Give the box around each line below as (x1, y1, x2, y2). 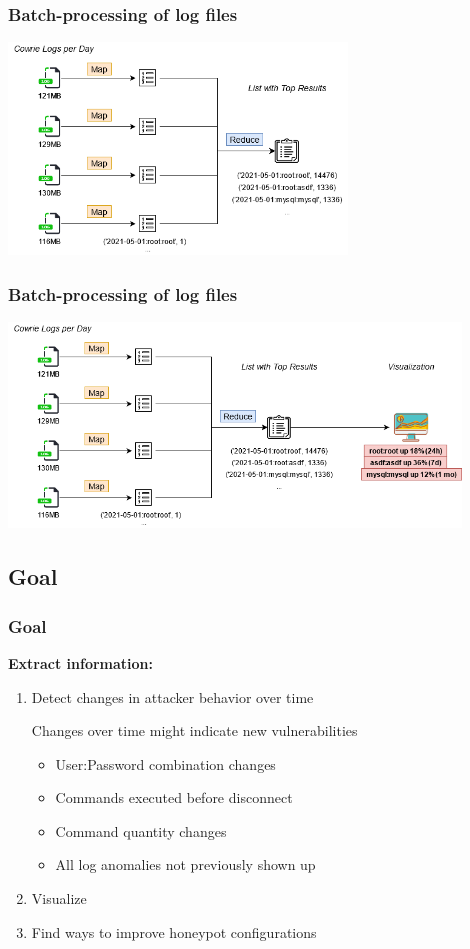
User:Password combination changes (55, 753, 276, 774)
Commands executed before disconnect (55, 787, 293, 808)
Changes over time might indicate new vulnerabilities (31, 720, 358, 741)
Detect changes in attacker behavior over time (31, 686, 314, 707)
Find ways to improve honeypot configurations (31, 921, 317, 942)
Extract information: (8, 652, 154, 673)
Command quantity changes (55, 820, 227, 841)
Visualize (31, 888, 87, 909)
